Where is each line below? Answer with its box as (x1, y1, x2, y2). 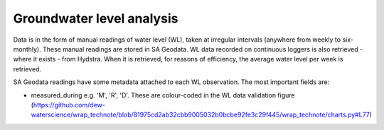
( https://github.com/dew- (31, 100, 106, 109)
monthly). (13, 45, 42, 53)
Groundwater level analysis (13, 11, 178, 26)
